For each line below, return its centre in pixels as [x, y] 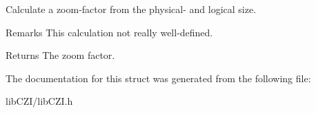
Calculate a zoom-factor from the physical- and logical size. [131, 9]
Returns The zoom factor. [60, 55]
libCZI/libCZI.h [39, 101]
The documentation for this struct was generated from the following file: [158, 78]
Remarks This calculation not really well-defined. [109, 32]
